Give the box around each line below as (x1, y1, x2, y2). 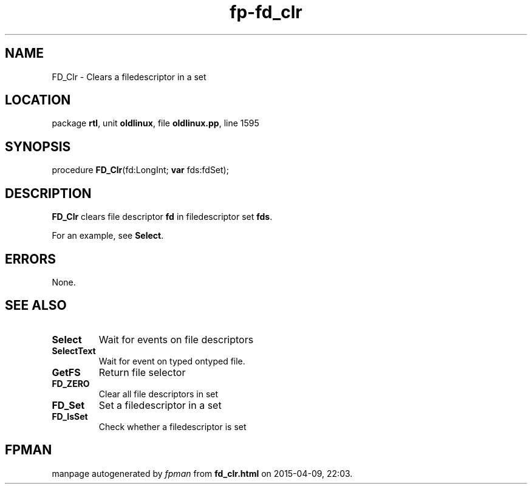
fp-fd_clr (230, 2, 302, 22)
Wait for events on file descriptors (98, 333, 254, 346)
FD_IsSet (52, 411, 88, 422)
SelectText (52, 345, 96, 356)
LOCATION (5, 92, 71, 108)
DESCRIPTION (5, 185, 92, 201)
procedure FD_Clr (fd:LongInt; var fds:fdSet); (52, 165, 229, 176)
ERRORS (5, 251, 56, 267)
